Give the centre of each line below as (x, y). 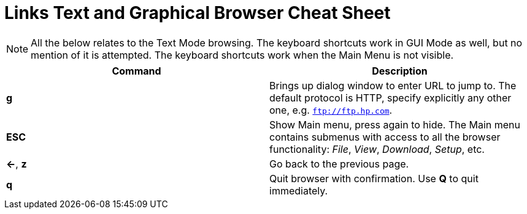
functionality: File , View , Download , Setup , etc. (377, 149)
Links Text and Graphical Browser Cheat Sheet (198, 13)
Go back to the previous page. (339, 164)
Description (400, 71)
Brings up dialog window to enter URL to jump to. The (393, 85)
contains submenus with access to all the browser (385, 137)
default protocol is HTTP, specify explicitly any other (390, 98)
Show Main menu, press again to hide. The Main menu (395, 124)
